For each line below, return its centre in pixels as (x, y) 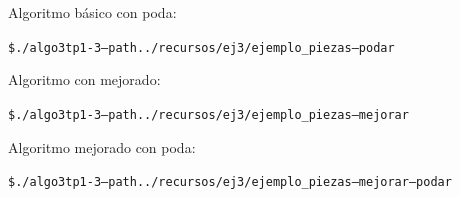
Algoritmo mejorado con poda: (102, 146)
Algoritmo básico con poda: (92, 12)
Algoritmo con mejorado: (84, 79)
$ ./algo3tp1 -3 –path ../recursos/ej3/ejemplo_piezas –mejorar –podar (230, 182)
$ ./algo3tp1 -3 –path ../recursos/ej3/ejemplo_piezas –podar (201, 47)
